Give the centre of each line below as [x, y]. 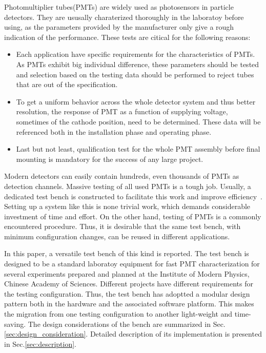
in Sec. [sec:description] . [40, 344]
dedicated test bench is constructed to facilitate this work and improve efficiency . [134, 196]
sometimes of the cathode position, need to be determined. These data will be [138, 121]
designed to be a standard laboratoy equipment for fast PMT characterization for [132, 264]
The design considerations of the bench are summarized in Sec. [127, 324]
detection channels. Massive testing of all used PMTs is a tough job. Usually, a [128, 186]
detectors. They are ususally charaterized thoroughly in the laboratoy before [124, 17]
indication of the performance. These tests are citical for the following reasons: [127, 37]
